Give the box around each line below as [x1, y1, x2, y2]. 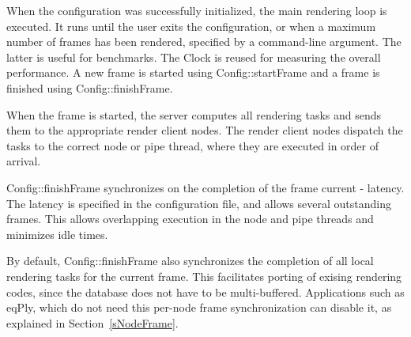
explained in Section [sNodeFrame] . [6, 314, 179, 331]
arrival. [6, 153, 41, 169]
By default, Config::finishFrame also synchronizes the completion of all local [6, 252, 374, 269]
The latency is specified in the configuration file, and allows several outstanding [6, 195, 391, 211]
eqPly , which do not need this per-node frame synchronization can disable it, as [6, 299, 392, 316]
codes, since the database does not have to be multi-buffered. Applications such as [6, 283, 405, 300]
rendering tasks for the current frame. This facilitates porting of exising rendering [6, 267, 402, 284]
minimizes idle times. [6, 225, 108, 242]
